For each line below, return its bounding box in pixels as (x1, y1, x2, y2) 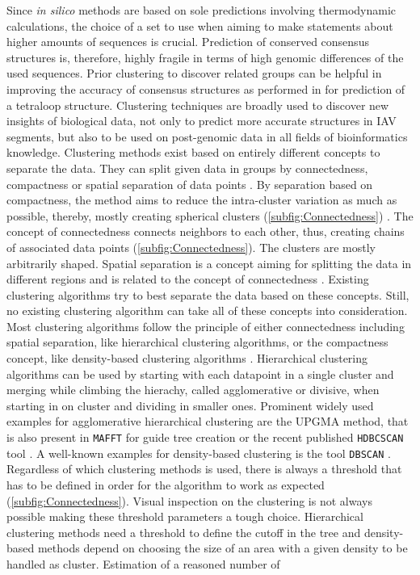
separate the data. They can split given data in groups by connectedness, (6, 159, 368, 176)
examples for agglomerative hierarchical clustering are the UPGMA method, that (6, 413, 409, 430)
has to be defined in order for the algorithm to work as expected (6, 476, 325, 493)
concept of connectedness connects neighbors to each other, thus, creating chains (6, 223, 405, 240)
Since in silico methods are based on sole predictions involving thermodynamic (6, 2, 397, 18)
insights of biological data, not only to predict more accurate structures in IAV (6, 112, 397, 129)
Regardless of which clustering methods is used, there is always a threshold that (6, 460, 402, 477)
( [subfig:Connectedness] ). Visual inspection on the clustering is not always (6, 492, 372, 509)
